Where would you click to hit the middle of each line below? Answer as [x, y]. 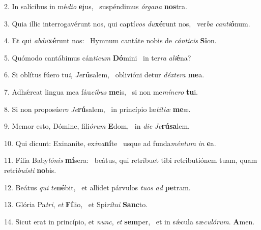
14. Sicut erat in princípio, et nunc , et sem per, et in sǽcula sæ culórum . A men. [129, 221]
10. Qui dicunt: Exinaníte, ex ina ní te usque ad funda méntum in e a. [110, 143]
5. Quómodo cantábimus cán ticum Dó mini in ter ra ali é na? [98, 57]
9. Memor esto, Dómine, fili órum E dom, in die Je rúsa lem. [97, 126]
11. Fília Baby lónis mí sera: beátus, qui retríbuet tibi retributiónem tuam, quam [131, 160]
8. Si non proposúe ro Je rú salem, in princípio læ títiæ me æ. [97, 109]
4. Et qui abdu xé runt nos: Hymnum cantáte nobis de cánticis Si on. [110, 40]
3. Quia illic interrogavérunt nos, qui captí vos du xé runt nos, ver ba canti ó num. [127, 23]
